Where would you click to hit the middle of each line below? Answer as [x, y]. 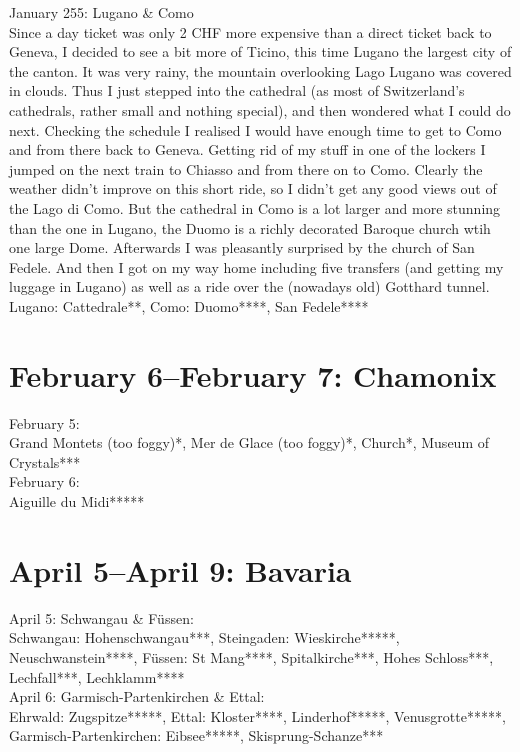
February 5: [44, 422]
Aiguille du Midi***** [77, 501]
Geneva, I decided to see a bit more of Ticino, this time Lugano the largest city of [260, 51]
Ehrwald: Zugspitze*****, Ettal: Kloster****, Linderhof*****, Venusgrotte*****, [257, 715]
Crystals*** [45, 461]
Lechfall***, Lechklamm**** [97, 676]
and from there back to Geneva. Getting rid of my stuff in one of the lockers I [247, 149]
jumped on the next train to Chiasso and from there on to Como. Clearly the [246, 168]
